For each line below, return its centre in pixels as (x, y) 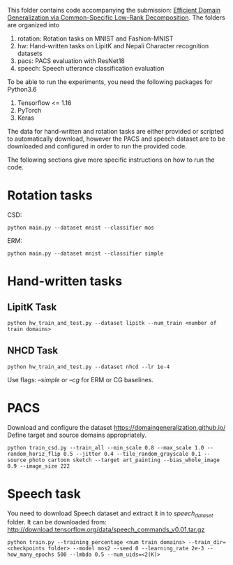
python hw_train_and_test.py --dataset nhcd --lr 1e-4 (89, 367)
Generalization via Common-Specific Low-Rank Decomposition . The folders (116, 18)
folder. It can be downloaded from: (57, 522)
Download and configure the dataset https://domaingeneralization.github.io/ (116, 427)
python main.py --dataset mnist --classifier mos (81, 228)
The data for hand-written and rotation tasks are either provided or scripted (116, 131)
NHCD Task (32, 350)
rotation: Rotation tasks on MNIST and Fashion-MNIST (95, 39)
